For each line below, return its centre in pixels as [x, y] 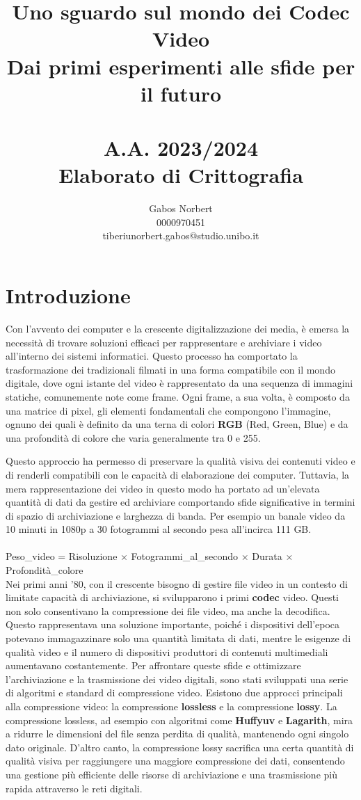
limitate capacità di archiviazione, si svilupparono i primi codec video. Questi [172, 597]
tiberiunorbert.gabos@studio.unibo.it [181, 235]
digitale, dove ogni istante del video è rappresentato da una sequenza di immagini [179, 383]
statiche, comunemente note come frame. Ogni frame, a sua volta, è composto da [178, 396]
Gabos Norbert [181, 208]
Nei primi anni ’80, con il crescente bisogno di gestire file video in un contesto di [177, 583]
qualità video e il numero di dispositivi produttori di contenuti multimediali [167, 651]
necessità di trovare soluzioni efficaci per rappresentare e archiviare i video [164, 342]
